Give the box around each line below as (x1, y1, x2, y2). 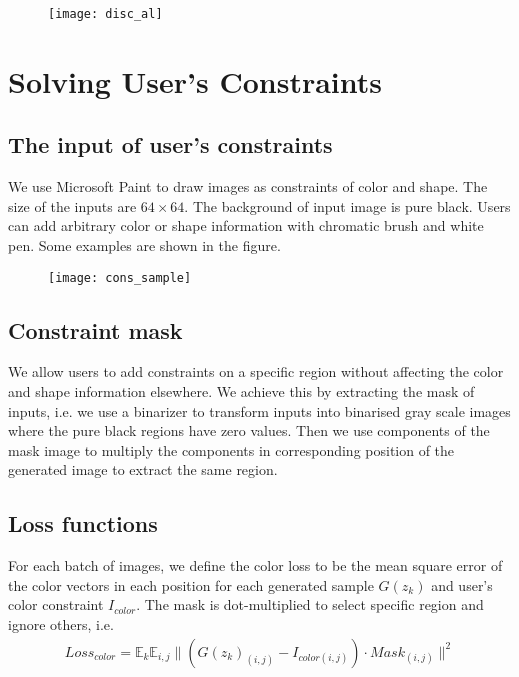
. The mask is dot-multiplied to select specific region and (136, 594, 484, 615)
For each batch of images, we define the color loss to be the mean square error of (8, 555, 503, 576)
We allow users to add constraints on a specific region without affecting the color (8, 361, 504, 382)
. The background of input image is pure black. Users (184, 195, 511, 216)
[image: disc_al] (48, 7, 163, 21)
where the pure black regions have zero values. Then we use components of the (8, 420, 490, 441)
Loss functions (8, 508, 158, 539)
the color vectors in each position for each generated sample (8, 574, 374, 595)
